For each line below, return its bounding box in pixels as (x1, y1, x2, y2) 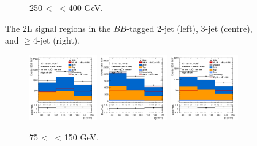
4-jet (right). (33, 34, 80, 47)
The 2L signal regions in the (5, 21, 111, 34)
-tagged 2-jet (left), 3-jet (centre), (126, 21, 253, 34)
